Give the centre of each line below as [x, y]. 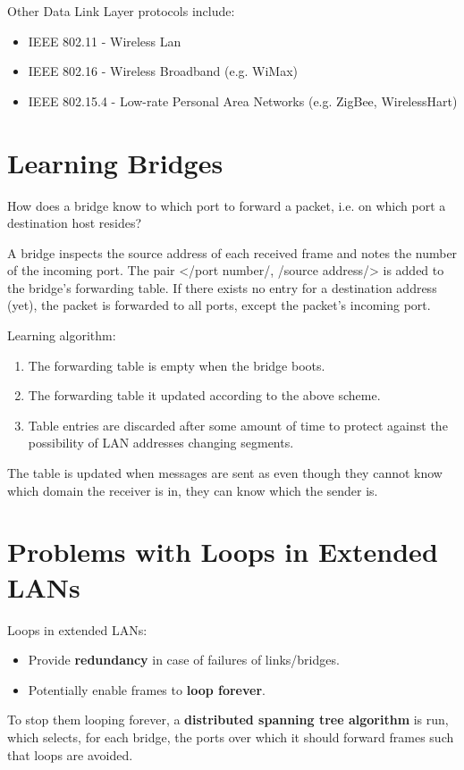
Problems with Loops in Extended [223, 552]
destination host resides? [75, 223]
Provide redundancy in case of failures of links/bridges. [184, 660]
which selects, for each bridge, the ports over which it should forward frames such [231, 737]
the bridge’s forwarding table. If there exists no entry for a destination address [222, 287]
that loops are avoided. [70, 754]
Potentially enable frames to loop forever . [147, 689]
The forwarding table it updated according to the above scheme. [204, 395]
